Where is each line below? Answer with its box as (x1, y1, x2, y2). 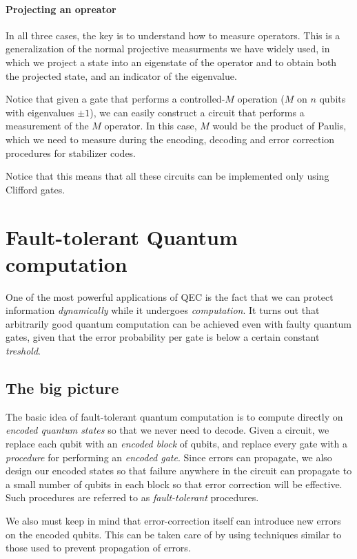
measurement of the (6, 118, 89, 133)
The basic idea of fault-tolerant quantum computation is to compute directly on (6, 409, 343, 423)
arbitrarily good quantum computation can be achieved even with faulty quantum (6, 316, 351, 330)
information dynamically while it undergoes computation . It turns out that (6, 303, 320, 317)
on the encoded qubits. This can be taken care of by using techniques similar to (6, 527, 342, 541)
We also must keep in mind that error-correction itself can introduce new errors (6, 513, 341, 527)
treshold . (6, 344, 41, 358)
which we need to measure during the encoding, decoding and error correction (6, 131, 335, 146)
